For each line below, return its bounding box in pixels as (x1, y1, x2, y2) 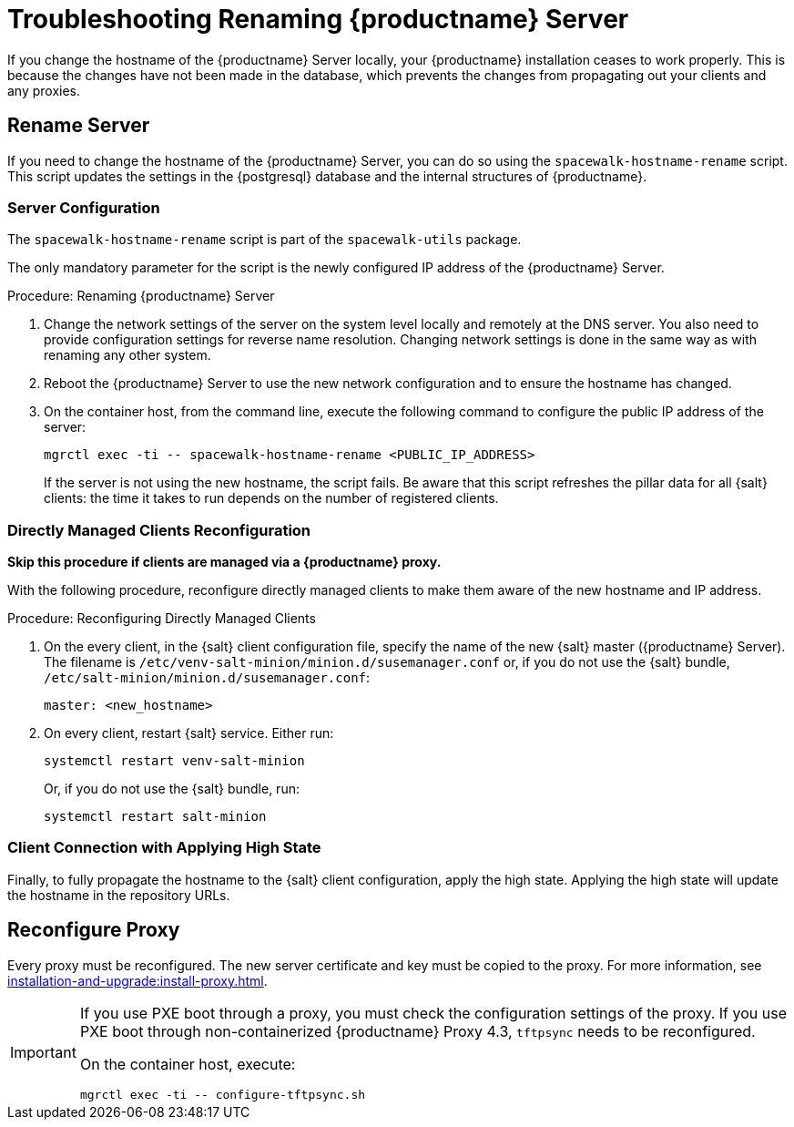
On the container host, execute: (79, 1054, 296, 1073)
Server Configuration (7, 198, 160, 217)
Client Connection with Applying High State (7, 838, 321, 857)
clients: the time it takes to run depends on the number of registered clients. (44, 490, 499, 507)
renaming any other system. (44, 347, 211, 364)
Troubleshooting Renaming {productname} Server (7, 4, 629, 35)
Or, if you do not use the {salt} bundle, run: (44, 781, 300, 797)
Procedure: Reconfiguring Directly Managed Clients (7, 610, 316, 627)
